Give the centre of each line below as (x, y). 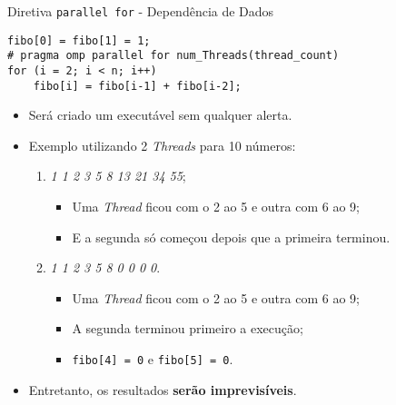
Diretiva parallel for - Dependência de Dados (141, 11)
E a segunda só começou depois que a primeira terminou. (231, 237)
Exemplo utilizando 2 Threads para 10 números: (162, 145)
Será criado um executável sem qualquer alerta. (160, 115)
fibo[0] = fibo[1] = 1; (79, 40)
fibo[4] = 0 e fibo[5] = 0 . (153, 359)
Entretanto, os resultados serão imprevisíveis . (163, 389)
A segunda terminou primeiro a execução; (188, 328)
